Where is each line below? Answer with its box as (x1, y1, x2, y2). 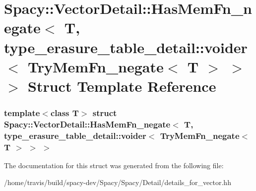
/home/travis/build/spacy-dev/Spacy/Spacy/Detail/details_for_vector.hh (4, 177, 231, 187)
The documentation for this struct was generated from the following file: (4, 160, 224, 171)
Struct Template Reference (28, 75, 216, 96)
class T (50, 107, 79, 119)
